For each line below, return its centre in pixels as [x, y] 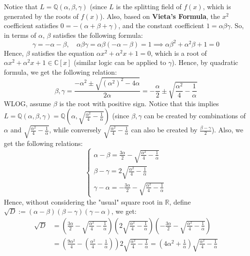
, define [180, 201]
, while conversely [75, 130]
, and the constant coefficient [161, 25]
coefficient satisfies [31, 25]
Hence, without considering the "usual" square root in [83, 201]
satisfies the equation [63, 53]
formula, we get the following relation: [61, 72]
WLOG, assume [28, 103]
